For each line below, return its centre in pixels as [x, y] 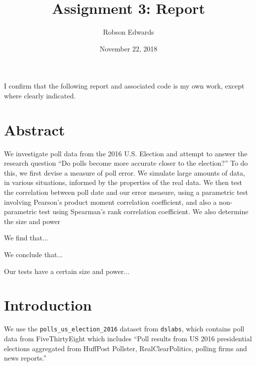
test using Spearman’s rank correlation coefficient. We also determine [144, 211]
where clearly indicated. [40, 95]
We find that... [26, 238]
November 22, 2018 [128, 48]
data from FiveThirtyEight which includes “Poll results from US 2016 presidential [128, 338]
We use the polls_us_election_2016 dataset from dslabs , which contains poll [124, 329]
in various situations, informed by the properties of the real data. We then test [123, 182]
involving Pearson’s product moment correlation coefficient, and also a [110, 202]
